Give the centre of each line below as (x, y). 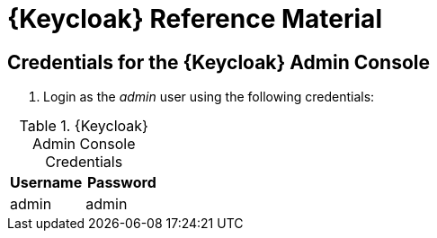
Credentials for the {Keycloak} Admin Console (219, 62)
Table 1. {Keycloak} (84, 126)
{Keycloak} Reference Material (195, 19)
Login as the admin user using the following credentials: (209, 97)
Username (46, 183)
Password (121, 183)
